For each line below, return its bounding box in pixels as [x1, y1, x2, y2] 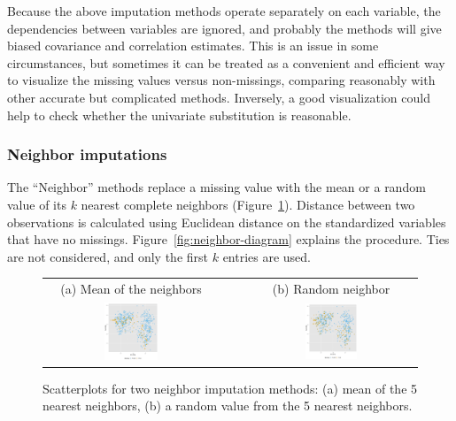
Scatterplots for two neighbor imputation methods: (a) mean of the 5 [43, 379, 418, 397]
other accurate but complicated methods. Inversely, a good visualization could [7, 88, 430, 106]
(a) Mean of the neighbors [60, 279, 202, 298]
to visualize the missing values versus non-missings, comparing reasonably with [7, 71, 436, 89]
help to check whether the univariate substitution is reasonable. [7, 105, 352, 124]
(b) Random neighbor [272, 279, 390, 298]
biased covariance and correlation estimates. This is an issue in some [7, 36, 379, 55]
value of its [7, 195, 66, 213]
